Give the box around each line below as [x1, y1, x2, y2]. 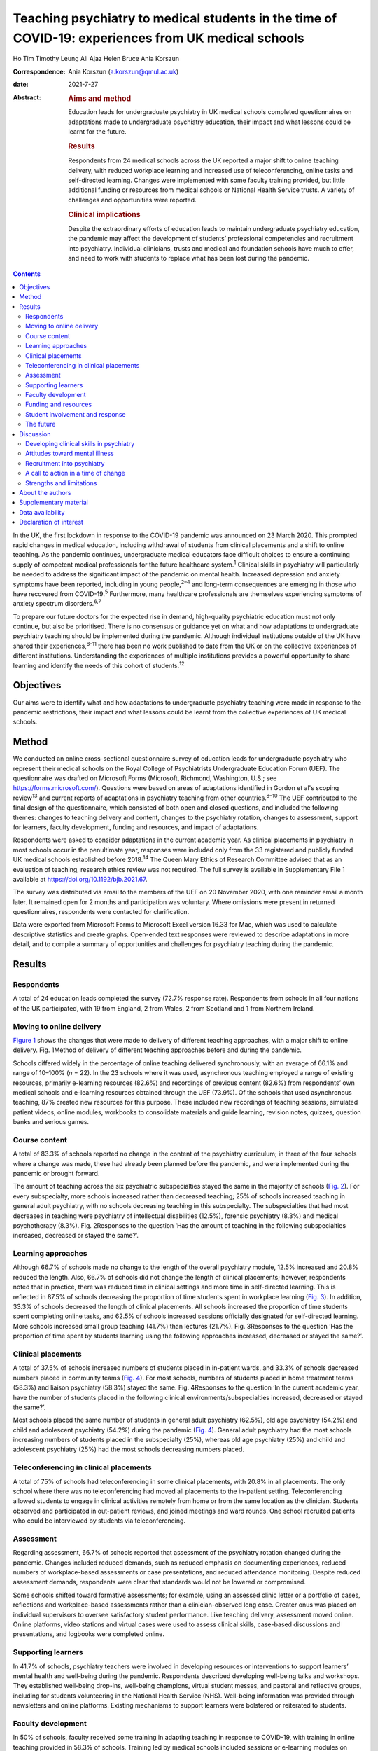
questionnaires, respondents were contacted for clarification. [13, 908, 190, 916]
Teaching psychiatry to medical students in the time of [13, 11, 337, 26]
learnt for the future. [68, 127, 127, 136]
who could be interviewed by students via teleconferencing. [13, 1516, 185, 1525]
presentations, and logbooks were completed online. [13, 1630, 164, 1638]
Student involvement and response [25, 410, 126, 418]
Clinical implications [68, 209, 141, 219]
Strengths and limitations [25, 478, 97, 487]
